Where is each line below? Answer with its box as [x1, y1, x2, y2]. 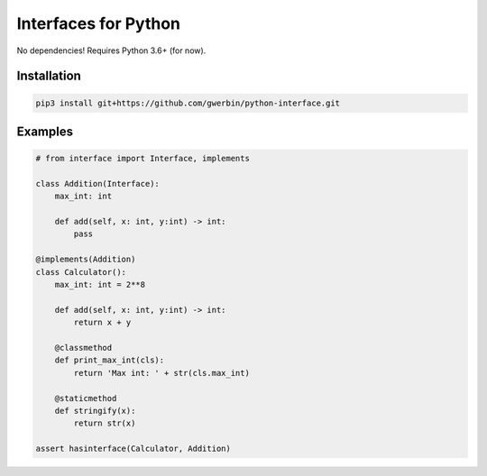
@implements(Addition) [35, 254, 136, 265]
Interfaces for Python [16, 14, 180, 33]
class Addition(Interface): [35, 178, 160, 188]
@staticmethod [54, 393, 117, 403]
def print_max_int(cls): [54, 355, 165, 365]
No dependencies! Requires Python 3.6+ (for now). [16, 45, 207, 56]
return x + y [73, 317, 132, 328]
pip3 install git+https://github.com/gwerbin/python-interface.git [35, 97, 341, 108]
